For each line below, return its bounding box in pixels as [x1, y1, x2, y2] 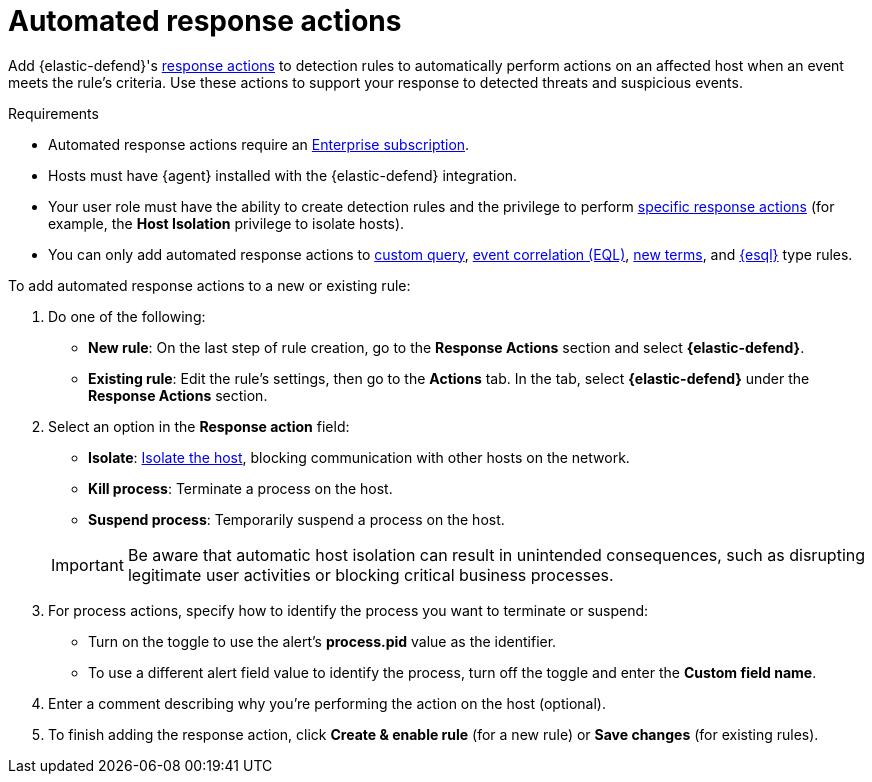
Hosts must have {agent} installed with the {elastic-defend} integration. [48, 166, 518, 184]
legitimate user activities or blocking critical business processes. [127, 564, 614, 585]
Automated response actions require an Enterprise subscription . [48, 135, 470, 153]
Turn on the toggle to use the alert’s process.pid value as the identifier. [88, 632, 557, 650]
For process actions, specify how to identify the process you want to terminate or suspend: [48, 601, 649, 619]
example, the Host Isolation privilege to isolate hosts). [48, 214, 405, 232]
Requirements [8, 104, 99, 122]
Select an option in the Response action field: [48, 417, 350, 435]
